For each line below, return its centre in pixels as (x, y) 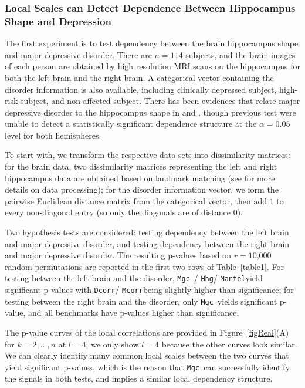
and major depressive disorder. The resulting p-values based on (118, 255)
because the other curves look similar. (229, 344)
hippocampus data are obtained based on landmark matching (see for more (140, 178)
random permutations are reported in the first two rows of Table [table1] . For (144, 266)
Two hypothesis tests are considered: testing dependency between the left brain (147, 232)
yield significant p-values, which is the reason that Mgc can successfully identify (148, 367)
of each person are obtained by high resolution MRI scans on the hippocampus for (152, 66)
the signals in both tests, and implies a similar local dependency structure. (139, 378)
